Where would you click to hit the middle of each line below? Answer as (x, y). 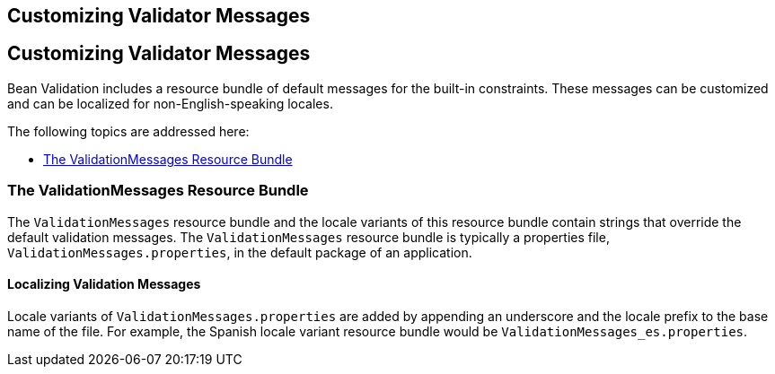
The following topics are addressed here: (128, 131)
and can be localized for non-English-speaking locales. (170, 103)
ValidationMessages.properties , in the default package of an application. (240, 252)
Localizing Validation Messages (104, 284)
